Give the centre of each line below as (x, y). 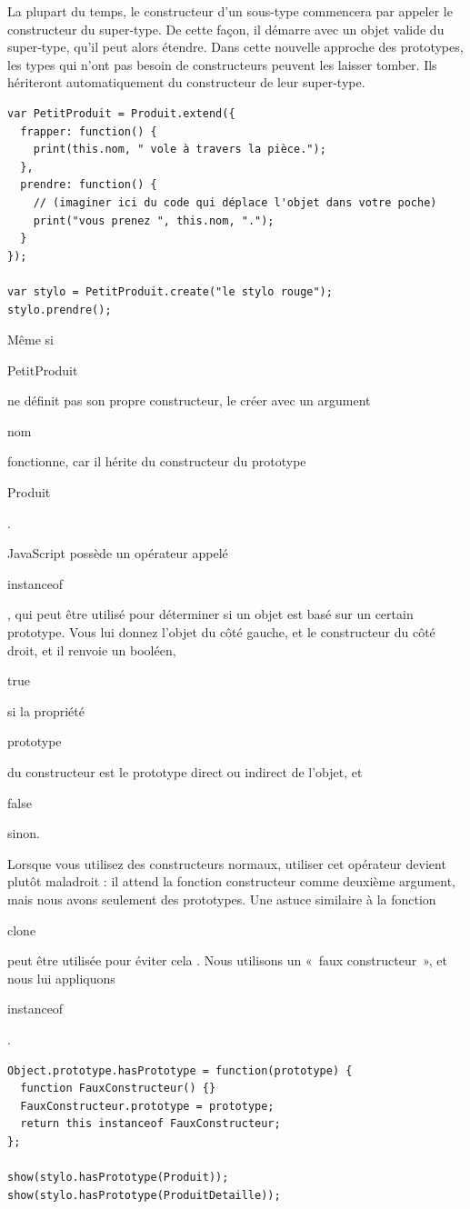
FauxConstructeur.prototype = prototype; (147, 1106)
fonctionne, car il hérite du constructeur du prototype (157, 461)
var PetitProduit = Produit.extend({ (121, 113)
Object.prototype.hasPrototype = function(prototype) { (180, 1070)
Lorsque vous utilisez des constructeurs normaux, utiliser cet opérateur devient (227, 863)
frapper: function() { (89, 131)
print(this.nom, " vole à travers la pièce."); (180, 150)
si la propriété (46, 710)
